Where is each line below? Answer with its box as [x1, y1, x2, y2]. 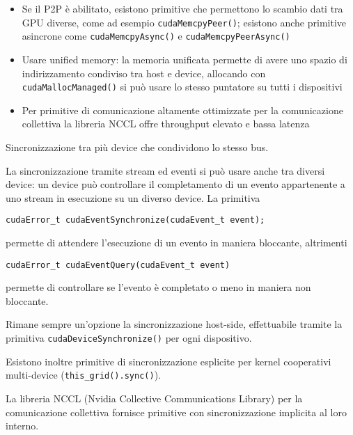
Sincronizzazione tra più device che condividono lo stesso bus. [6, 139, 269, 154]
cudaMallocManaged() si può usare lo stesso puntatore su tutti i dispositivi [22, 79, 343, 94]
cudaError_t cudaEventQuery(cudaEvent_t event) [6, 260, 230, 270]
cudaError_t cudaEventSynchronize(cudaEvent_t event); [6, 215, 265, 226]
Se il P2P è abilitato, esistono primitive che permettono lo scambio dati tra [22, 1, 343, 15]
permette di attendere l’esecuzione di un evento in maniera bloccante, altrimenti [6, 235, 347, 249]
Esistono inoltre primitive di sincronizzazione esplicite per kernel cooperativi [6, 354, 331, 368]
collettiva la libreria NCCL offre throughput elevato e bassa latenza [22, 116, 310, 131]
